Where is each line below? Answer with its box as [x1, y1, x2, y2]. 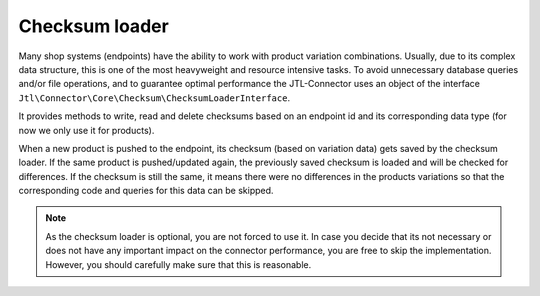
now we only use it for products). [18, 124, 155, 136]
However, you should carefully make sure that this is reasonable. [45, 258, 312, 270]
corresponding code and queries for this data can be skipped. [18, 185, 274, 197]
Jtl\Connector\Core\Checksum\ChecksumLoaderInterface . [18, 91, 290, 104]
